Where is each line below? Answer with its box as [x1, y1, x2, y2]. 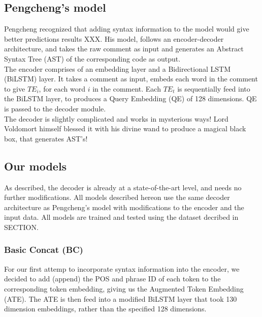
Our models [4, 158, 67, 174]
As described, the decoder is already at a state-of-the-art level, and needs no [4, 182, 242, 192]
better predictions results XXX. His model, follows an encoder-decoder [4, 33, 224, 44]
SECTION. [4, 221, 39, 232]
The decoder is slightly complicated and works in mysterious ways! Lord [4, 113, 228, 124]
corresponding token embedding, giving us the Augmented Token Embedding [4, 283, 244, 294]
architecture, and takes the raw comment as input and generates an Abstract [4, 43, 244, 54]
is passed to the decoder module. [4, 103, 106, 113]
